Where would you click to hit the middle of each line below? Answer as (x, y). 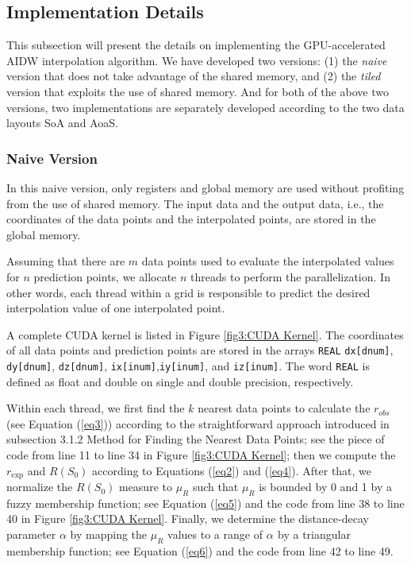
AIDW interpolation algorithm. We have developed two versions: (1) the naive (197, 60)
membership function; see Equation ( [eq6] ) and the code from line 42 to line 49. (200, 550)
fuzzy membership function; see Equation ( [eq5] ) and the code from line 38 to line (205, 503)
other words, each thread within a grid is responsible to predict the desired (188, 292)
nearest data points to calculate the (284, 408)
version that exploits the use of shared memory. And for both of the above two (198, 91)
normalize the (40, 487)
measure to (145, 487)
